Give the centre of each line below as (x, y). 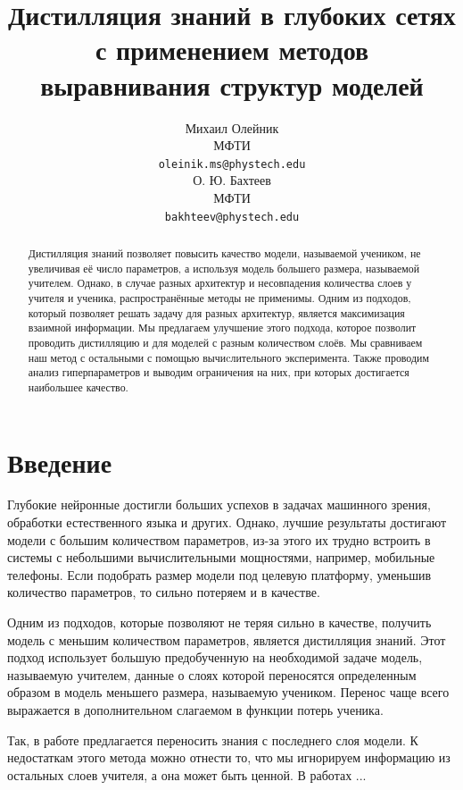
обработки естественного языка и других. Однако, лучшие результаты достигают (227, 522)
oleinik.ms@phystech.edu (232, 164)
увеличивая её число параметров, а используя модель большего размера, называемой (224, 268)
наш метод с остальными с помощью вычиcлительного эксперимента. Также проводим (228, 357)
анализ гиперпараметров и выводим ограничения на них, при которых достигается (219, 372)
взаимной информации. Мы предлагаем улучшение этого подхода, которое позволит (222, 328)
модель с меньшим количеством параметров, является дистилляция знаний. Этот (227, 639)
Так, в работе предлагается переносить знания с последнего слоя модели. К (213, 740)
